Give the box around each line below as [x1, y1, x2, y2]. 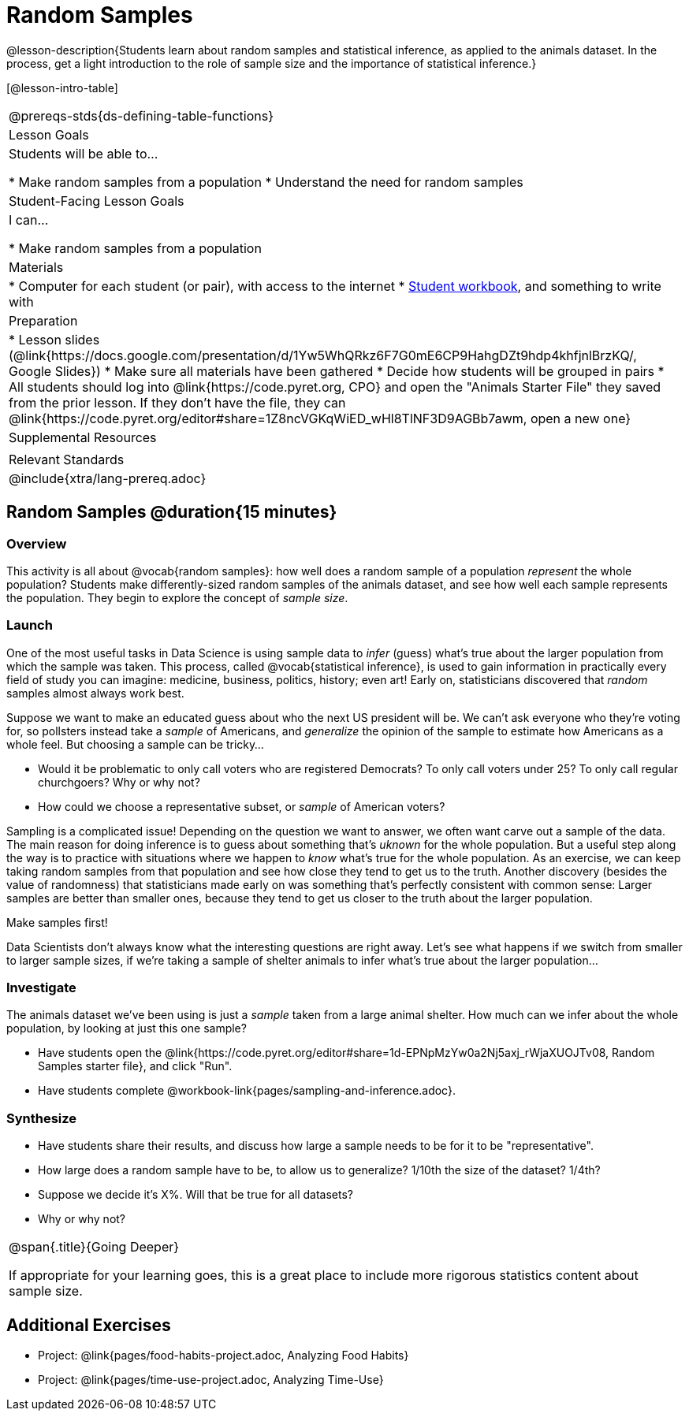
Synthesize [6, 1110, 77, 1126]
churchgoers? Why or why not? [38, 775, 200, 789]
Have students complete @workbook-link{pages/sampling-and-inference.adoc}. [38, 1084, 456, 1098]
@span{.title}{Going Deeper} [9, 1239, 180, 1255]
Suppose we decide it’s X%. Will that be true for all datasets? [38, 1188, 354, 1202]
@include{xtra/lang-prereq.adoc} [9, 470, 207, 486]
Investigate [6, 980, 76, 996]
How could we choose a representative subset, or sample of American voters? [38, 799, 445, 813]
